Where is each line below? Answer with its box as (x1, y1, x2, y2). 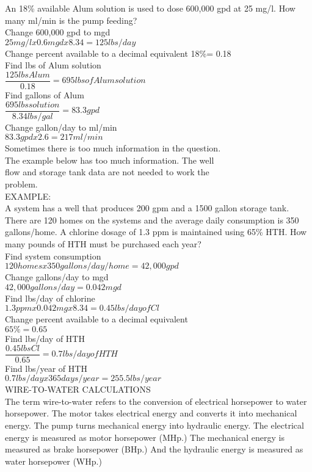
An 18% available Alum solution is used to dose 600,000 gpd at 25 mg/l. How (5, 2, 296, 14)
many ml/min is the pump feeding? (5, 13, 137, 26)
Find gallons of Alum (5, 89, 84, 101)
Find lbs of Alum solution (5, 59, 101, 71)
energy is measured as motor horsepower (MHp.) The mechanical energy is (5, 430, 285, 443)
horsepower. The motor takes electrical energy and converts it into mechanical (5, 407, 297, 419)
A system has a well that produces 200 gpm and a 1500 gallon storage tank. (5, 202, 289, 214)
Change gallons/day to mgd (5, 270, 109, 283)
